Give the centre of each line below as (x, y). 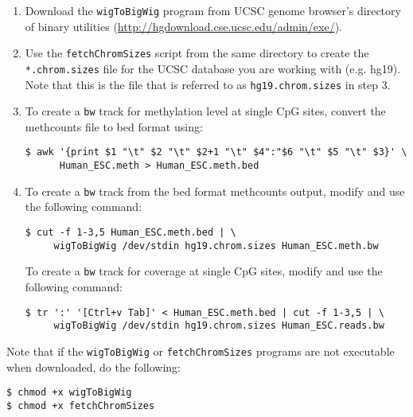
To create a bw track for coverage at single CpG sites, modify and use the (204, 271)
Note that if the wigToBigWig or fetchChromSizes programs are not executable (201, 351)
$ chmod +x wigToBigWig (69, 393)
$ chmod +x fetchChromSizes (81, 405)
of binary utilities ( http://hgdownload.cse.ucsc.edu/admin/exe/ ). (183, 26)
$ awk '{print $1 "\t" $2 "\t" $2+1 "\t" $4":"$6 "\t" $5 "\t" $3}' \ (216, 152)
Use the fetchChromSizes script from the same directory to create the (197, 53)
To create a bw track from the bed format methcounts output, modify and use (215, 191)
